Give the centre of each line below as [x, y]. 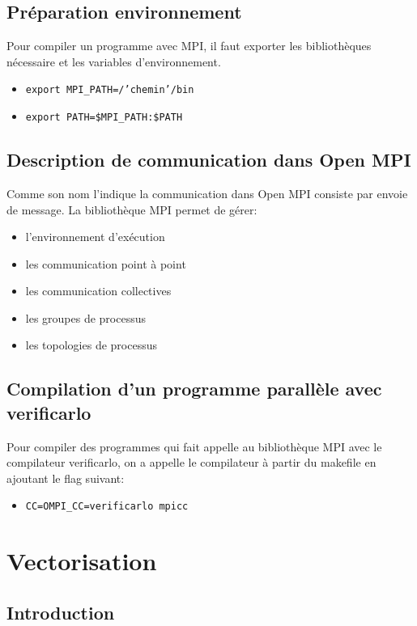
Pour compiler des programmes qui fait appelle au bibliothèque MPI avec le [194, 446]
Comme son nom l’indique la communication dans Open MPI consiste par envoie [207, 193]
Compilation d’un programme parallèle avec [194, 389]
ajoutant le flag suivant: [66, 478]
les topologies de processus [91, 345]
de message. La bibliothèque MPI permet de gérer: [132, 209]
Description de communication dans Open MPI [209, 160]
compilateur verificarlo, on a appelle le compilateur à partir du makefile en [191, 462]
